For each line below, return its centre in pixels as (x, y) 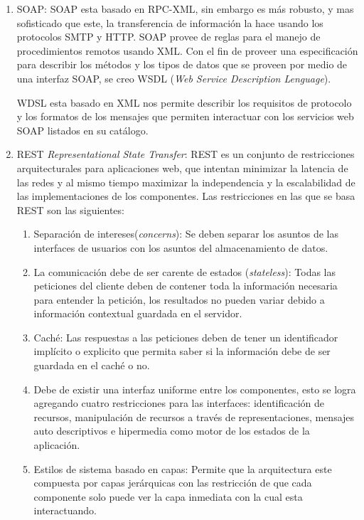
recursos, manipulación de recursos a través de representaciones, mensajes (194, 416)
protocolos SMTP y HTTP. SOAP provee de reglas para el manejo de (168, 37)
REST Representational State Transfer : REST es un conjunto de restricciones (186, 154)
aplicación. (57, 445)
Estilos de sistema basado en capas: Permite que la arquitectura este (183, 468)
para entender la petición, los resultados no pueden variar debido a (179, 299)
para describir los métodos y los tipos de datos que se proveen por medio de (182, 64)
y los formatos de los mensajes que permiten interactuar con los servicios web (185, 116)
